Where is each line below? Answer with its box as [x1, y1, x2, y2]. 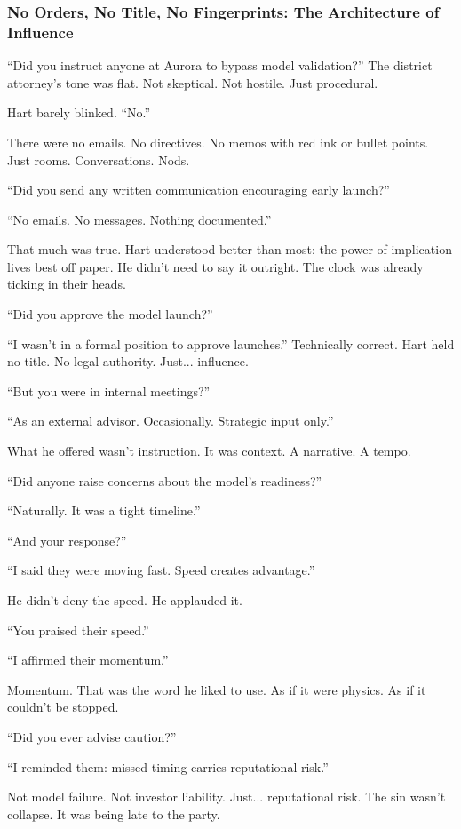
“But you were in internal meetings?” [7, 381, 211, 400]
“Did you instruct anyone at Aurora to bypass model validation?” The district [7, 56, 433, 75]
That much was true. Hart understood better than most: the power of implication [7, 240, 452, 259]
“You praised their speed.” [7, 620, 149, 639]
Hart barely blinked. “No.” [7, 103, 151, 122]
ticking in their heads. [7, 275, 126, 293]
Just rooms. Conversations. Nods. [7, 150, 190, 169]
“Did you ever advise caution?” [7, 727, 177, 745]
